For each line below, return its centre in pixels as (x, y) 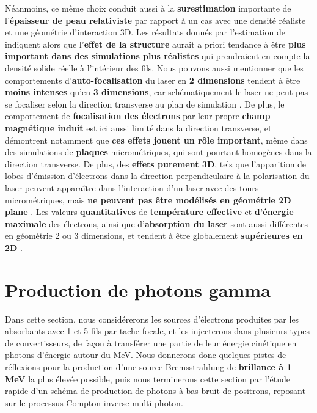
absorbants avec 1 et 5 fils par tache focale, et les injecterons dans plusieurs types (157, 331)
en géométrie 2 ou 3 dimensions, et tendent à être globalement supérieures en (154, 236)
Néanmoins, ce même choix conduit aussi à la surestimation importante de (148, 8)
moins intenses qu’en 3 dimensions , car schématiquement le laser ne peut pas (157, 92)
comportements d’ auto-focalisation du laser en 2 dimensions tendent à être (153, 80)
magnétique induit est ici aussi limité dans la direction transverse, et (138, 127)
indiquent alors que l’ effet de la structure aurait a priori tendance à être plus (155, 44)
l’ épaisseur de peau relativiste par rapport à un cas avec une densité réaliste (155, 20)
